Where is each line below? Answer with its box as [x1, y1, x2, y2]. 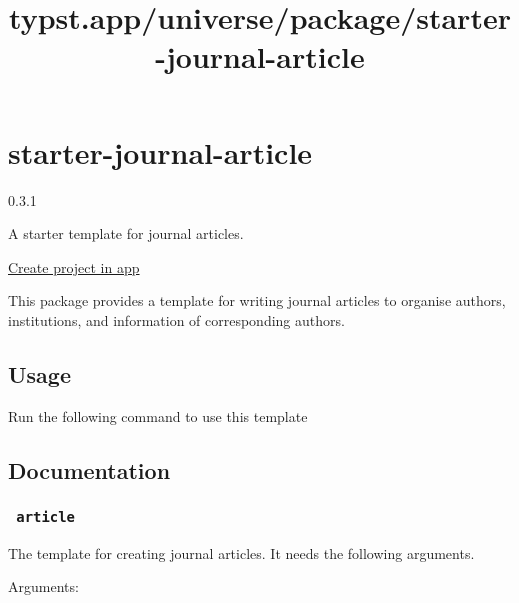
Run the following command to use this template [8, 405, 308, 426]
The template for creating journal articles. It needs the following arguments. [8, 542, 475, 563]
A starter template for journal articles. [8, 223, 244, 244]
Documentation [8, 454, 171, 485]
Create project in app [8, 256, 140, 277]
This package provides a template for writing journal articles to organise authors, [8, 290, 506, 311]
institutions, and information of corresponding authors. [8, 309, 345, 330]
